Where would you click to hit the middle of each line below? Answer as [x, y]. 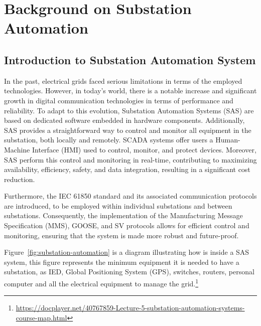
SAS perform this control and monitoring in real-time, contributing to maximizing [130, 159]
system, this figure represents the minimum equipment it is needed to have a [122, 262]
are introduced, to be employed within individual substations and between [118, 205]
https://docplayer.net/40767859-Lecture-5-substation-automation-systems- [130, 308]
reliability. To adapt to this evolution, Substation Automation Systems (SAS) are [129, 110]
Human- [228, 140]
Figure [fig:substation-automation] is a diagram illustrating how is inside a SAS [127, 252]
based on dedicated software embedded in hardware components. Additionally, [124, 120]
